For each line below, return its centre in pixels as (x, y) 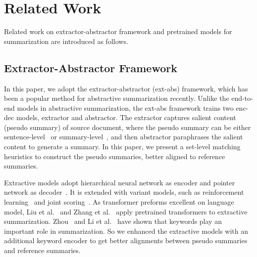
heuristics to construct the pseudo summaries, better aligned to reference (115, 156)
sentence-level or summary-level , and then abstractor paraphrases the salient (124, 137)
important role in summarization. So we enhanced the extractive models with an (126, 231)
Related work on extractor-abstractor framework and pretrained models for (118, 31)
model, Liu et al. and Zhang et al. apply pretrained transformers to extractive (126, 211)
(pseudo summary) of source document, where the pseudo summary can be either (128, 127)
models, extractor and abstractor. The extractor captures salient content (126, 117)
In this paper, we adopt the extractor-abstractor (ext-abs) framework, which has (126, 88)
